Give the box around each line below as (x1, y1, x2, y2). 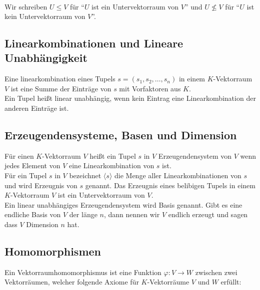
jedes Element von (4, 160, 60, 171)
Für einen (4, 150, 34, 161)
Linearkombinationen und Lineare (4, 35, 183, 51)
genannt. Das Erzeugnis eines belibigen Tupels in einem (85, 180, 255, 190)
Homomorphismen (4, 244, 101, 259)
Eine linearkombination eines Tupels (4, 73, 115, 84)
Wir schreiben (4, 1, 47, 11)
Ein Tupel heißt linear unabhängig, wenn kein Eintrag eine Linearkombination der (4, 93, 256, 103)
